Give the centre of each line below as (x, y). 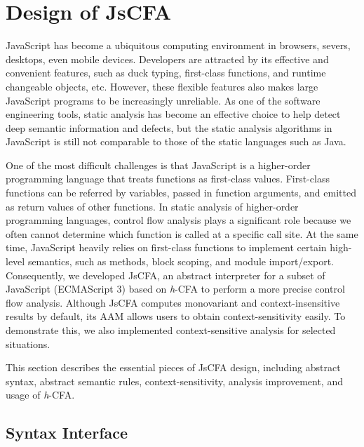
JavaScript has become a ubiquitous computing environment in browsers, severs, (178, 45)
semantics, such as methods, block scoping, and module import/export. (181, 261)
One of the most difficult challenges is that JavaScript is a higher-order (158, 165)
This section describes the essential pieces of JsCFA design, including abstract (173, 367)
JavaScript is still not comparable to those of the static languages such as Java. (176, 141)
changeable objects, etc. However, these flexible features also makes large (162, 86)
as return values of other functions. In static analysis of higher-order (152, 206)
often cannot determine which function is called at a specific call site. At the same (182, 233)
